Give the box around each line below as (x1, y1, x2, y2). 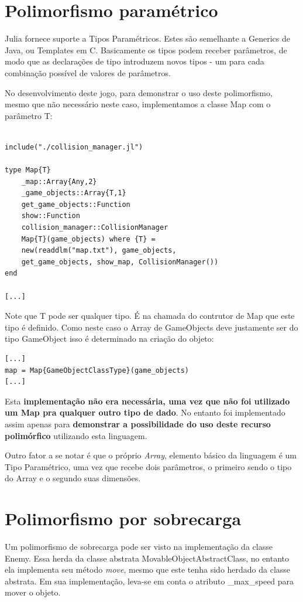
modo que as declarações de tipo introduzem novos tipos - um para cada (5, 55, 264, 67)
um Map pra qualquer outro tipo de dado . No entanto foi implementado (5, 406, 285, 419)
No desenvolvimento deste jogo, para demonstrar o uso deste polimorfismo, (5, 86, 273, 98)
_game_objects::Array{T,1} (21, 189, 126, 198)
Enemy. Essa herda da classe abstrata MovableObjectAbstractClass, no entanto (5, 552, 290, 564)
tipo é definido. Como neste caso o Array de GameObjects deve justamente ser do (5, 321, 298, 333)
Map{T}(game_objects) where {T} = (21, 234, 156, 243)
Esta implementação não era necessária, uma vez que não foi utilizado (5, 394, 290, 407)
